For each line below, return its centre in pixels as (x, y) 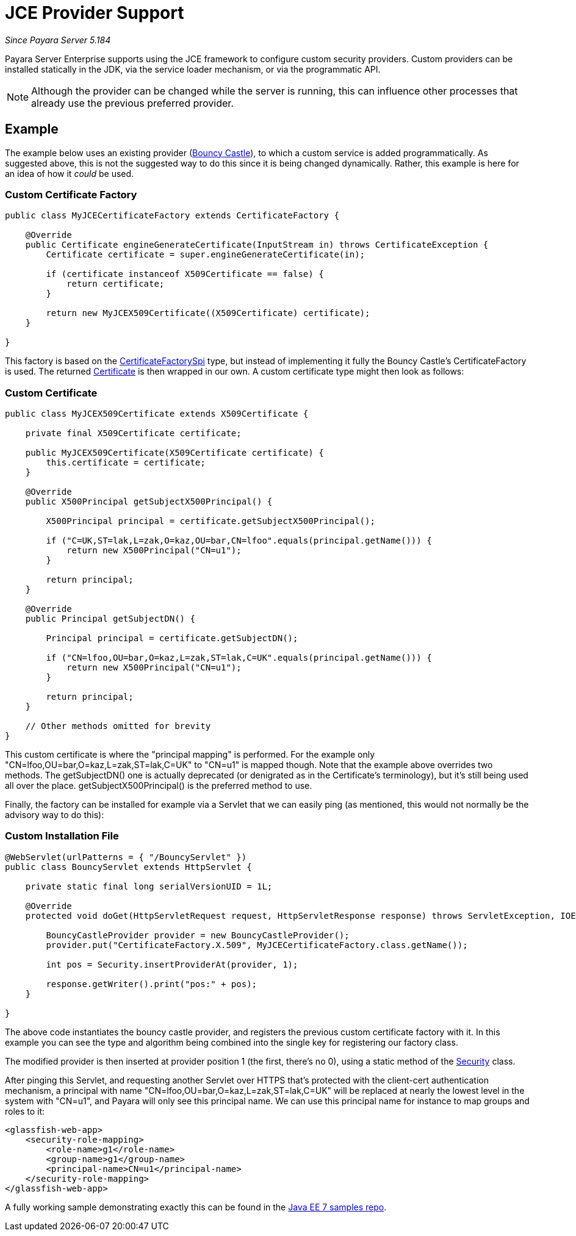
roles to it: (25, 1111)
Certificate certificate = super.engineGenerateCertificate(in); (206, 255)
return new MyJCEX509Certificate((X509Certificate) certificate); (208, 313)
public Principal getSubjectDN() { (110, 619)
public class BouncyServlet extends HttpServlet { (128, 867)
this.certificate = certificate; (126, 463)
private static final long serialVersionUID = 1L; (149, 886)
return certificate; (116, 284)
